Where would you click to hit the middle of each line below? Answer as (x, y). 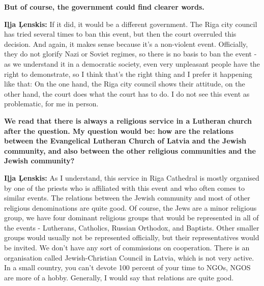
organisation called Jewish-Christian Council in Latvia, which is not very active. (129, 257)
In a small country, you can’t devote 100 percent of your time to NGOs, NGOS (127, 267)
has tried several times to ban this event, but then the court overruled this (120, 34)
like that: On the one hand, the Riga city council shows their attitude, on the (125, 84)
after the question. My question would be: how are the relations (119, 131)
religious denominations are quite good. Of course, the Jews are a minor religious (130, 207)
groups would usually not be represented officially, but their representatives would (132, 237)
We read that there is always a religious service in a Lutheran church (128, 120)
